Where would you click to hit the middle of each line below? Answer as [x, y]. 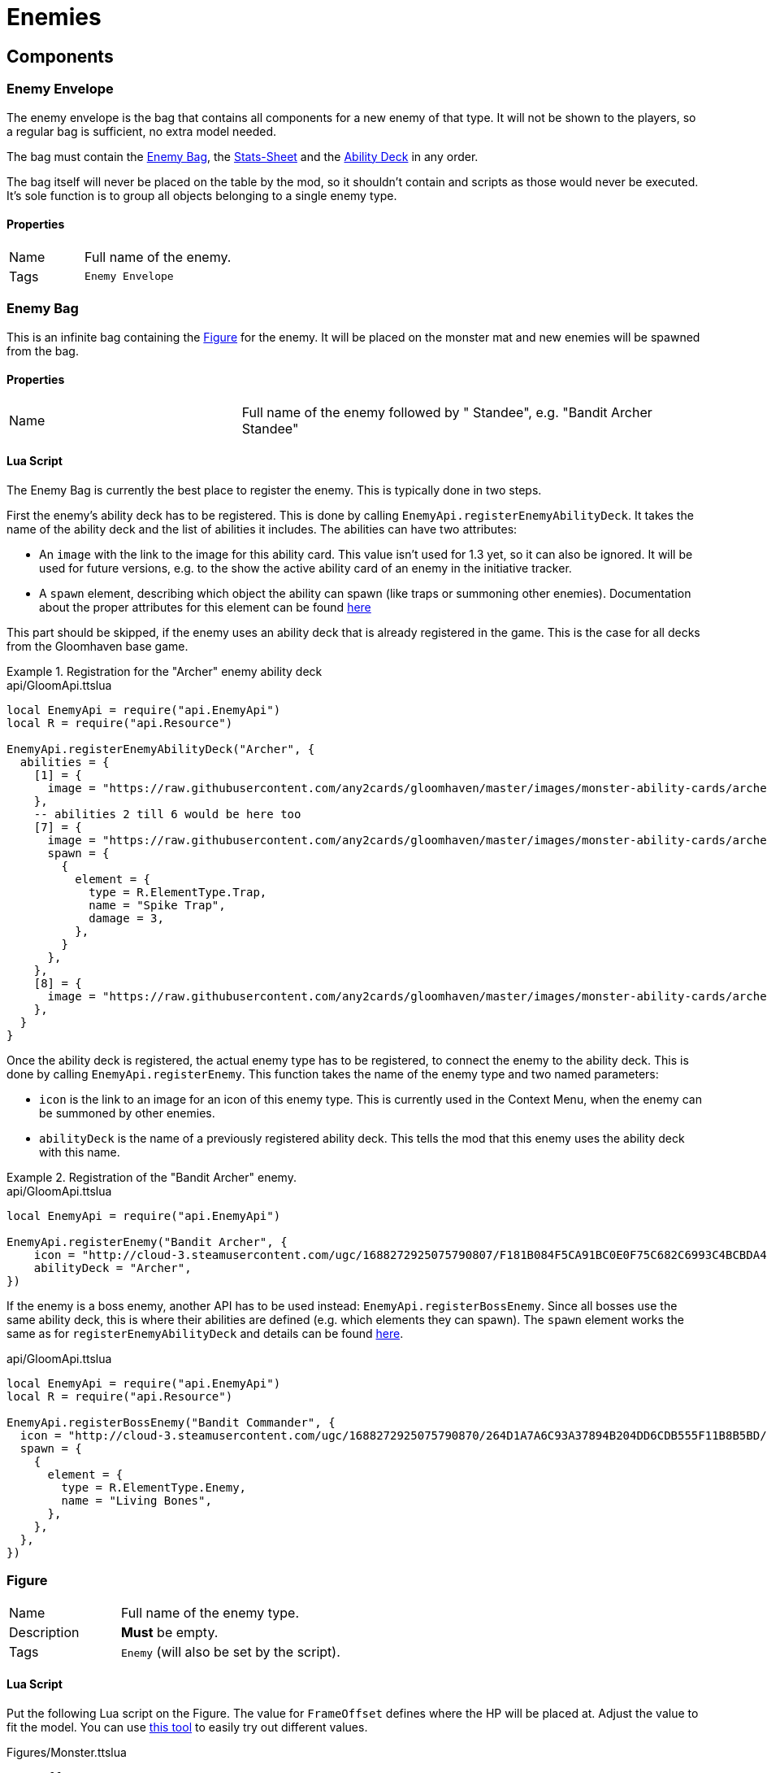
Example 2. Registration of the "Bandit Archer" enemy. [152, 1177]
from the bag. [43, 351]
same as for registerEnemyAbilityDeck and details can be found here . [205, 1333]
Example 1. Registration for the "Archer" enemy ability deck [165, 671]
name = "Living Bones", [136, 1500]
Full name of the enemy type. [210, 1612]
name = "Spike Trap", [157, 905]
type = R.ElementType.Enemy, [154, 1487]
